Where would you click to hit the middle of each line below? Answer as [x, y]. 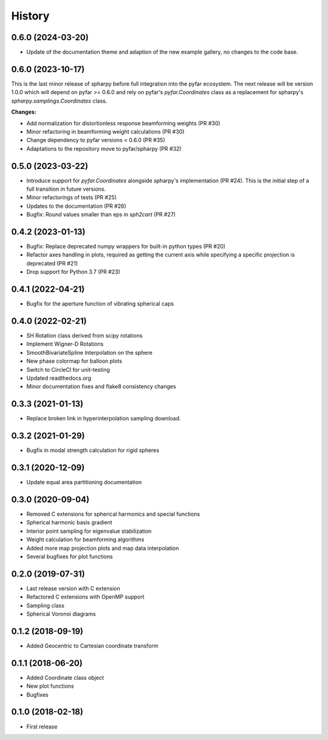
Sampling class [46, 605]
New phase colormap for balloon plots [74, 361]
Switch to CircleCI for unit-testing [68, 369]
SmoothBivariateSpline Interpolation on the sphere [90, 352]
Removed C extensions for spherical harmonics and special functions [113, 514]
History [30, 16]
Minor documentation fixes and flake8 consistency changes [101, 386]
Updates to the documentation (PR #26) [77, 206]
